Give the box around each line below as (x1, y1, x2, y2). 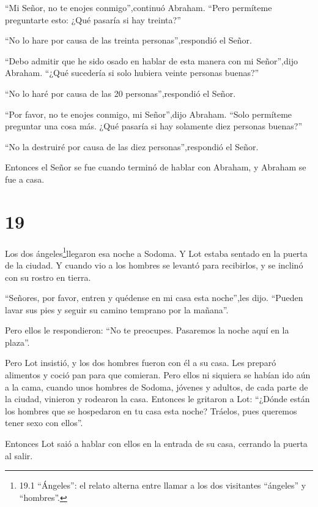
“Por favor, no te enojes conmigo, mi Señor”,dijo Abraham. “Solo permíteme (5, 107, 292, 120)
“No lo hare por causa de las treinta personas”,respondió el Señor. (5, 34, 252, 47)
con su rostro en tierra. (5, 270, 91, 283)
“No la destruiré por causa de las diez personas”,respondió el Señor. (5, 140, 259, 153)
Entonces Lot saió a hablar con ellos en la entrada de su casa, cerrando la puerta (5, 437, 308, 450)
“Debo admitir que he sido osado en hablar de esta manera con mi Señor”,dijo (5, 54, 298, 67)
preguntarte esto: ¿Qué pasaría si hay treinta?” (5, 13, 181, 26)
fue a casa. (5, 172, 45, 185)
